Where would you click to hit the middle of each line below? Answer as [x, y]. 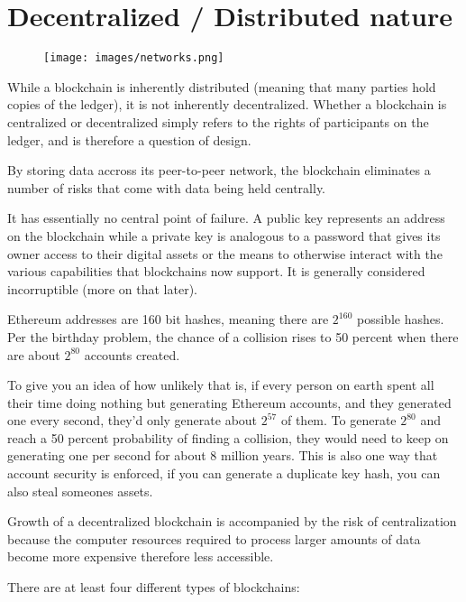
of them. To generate [338, 420]
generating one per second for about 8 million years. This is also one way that [223, 455]
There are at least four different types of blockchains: [154, 587]
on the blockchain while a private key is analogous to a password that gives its [224, 235]
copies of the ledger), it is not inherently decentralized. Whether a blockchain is [227, 104]
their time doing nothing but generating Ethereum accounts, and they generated [229, 402]
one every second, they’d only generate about [132, 420]
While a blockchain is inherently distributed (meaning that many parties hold [222, 86]
